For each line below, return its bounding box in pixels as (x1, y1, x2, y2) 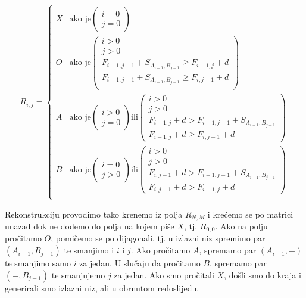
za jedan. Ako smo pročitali (114, 268, 214, 281)
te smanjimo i (64, 244, 114, 256)
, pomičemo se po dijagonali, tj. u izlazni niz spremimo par (51, 232, 266, 244)
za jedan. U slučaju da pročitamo (79, 257, 201, 269)
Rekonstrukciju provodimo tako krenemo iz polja (5, 207, 183, 220)
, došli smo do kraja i (224, 268, 301, 281)
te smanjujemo (51, 268, 105, 281)
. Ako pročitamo (130, 244, 191, 256)
